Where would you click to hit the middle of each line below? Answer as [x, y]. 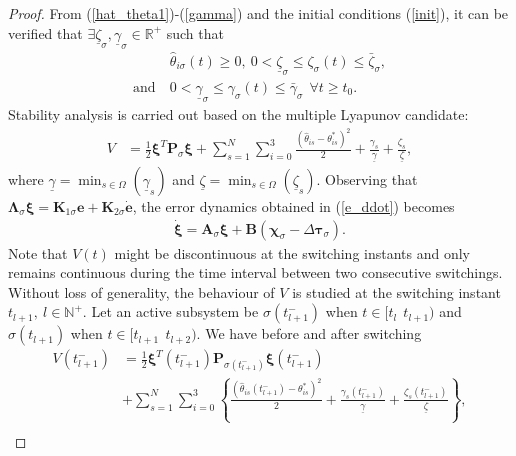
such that [195, 32]
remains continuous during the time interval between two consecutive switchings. [255, 272]
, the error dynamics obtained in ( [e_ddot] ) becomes [293, 205]
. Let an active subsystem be [170, 311]
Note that [38, 252]
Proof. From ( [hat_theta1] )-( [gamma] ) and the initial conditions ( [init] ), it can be [258, 13]
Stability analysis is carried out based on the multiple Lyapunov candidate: [238, 113]
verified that [45, 32]
